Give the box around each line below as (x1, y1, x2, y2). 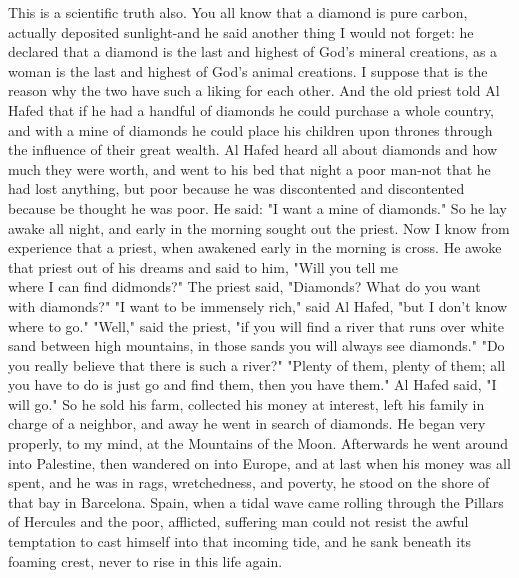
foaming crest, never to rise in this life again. (8, 550, 283, 571)
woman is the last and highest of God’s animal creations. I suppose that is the (8, 60, 488, 81)
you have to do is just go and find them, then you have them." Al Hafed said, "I (8, 374, 497, 395)
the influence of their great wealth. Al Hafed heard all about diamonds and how (8, 139, 498, 160)
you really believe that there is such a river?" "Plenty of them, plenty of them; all (8, 354, 506, 375)
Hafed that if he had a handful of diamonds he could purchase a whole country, (8, 99, 495, 120)
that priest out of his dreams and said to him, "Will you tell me (8, 256, 398, 277)
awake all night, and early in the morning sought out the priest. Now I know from (8, 217, 510, 238)
